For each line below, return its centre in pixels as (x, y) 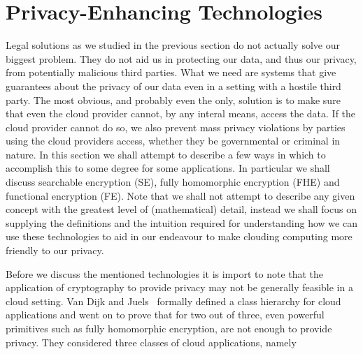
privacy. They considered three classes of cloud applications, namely (151, 342)
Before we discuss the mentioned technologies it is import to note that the (165, 273)
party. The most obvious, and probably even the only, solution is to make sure (173, 99)
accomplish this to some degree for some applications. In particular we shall (168, 168)
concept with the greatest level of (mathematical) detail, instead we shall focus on (181, 209)
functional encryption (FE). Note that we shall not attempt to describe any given (180, 195)
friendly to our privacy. (55, 250)
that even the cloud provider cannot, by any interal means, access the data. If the (181, 113)
